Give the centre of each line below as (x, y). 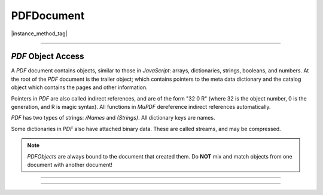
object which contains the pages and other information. (79, 87)
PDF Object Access (48, 57)
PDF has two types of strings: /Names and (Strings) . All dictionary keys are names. (113, 118)
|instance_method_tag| (39, 33)
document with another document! (70, 164)
